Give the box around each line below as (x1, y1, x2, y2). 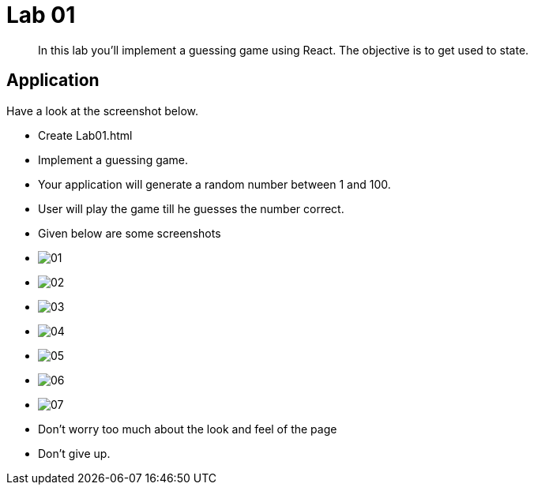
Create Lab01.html (38, 128, 133, 142)
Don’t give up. (38, 446, 111, 460)
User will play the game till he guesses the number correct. (38, 201, 344, 216)
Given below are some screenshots (38, 226, 221, 240)
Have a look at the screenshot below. (6, 103, 199, 118)
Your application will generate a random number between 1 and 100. (38, 177, 391, 191)
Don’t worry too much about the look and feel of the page (38, 422, 337, 436)
